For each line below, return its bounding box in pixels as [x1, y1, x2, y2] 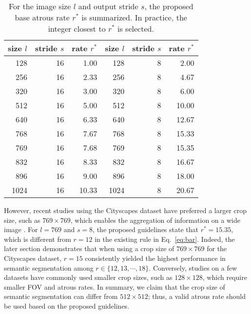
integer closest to [48, 23, 106, 34]
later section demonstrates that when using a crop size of [4, 243, 174, 254]
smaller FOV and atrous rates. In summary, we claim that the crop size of [4, 281, 225, 292]
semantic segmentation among [4, 262, 94, 273]
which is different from [4, 234, 71, 244]
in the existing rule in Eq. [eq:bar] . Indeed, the [95, 234, 235, 244]
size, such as [4, 215, 40, 225]
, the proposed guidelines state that [93, 224, 198, 235]
